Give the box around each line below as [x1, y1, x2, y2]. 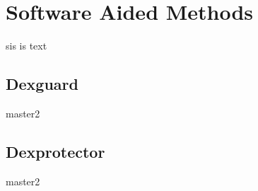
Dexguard [6, 73, 78, 95]
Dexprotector [6, 140, 105, 162]
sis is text [6, 38, 47, 53]
